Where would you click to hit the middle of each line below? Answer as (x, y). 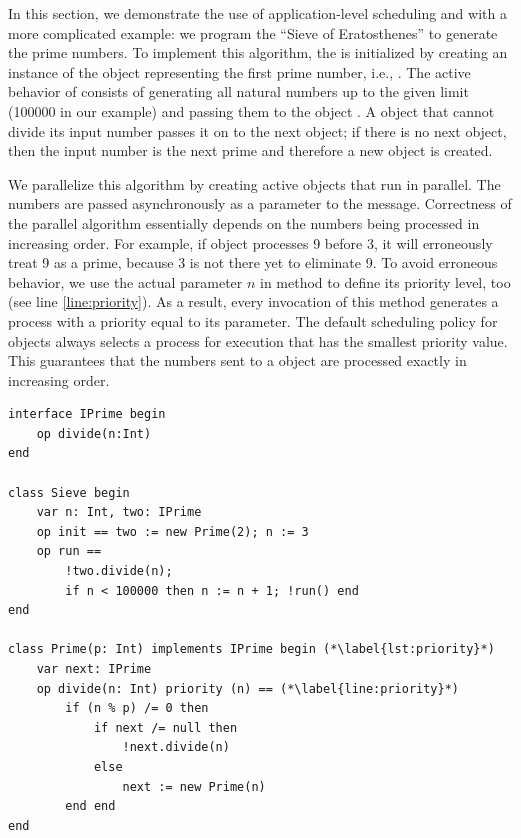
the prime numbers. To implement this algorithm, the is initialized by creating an (258, 52)
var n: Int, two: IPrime (119, 512)
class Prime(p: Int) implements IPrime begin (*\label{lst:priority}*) (251, 649)
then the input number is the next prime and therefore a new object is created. (250, 150)
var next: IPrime (94, 669)
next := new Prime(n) (194, 786)
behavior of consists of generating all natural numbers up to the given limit (238, 91)
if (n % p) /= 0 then (137, 708)
